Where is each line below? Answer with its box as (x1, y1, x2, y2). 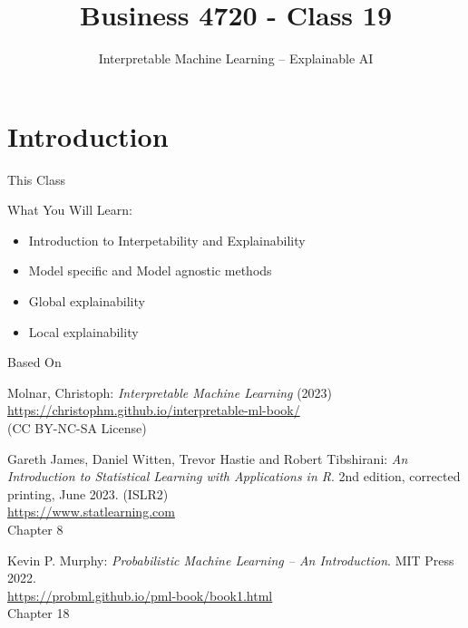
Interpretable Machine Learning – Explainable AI (98, 49, 374, 68)
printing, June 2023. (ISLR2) (7, 484, 169, 503)
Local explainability (28, 322, 139, 341)
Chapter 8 (7, 519, 63, 538)
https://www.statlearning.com (7, 502, 175, 521)
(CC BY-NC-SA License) (7, 419, 147, 437)
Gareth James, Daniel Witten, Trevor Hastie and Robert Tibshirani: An (7, 449, 408, 468)
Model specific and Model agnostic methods (28, 261, 272, 280)
